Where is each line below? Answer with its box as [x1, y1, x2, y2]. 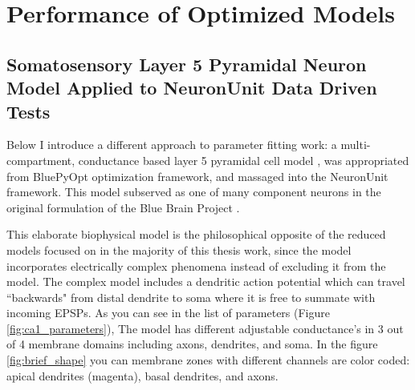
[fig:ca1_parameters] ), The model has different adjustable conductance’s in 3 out [6, 320, 404, 336]
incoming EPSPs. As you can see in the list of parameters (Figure [6, 304, 330, 321]
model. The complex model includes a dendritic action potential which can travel [6, 273, 405, 290]
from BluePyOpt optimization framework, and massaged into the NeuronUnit [6, 167, 389, 184]
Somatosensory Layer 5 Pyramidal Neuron [6, 51, 367, 76]
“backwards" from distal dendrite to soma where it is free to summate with [6, 288, 376, 305]
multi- [340, 136, 371, 153]
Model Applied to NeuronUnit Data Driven [6, 75, 377, 100]
